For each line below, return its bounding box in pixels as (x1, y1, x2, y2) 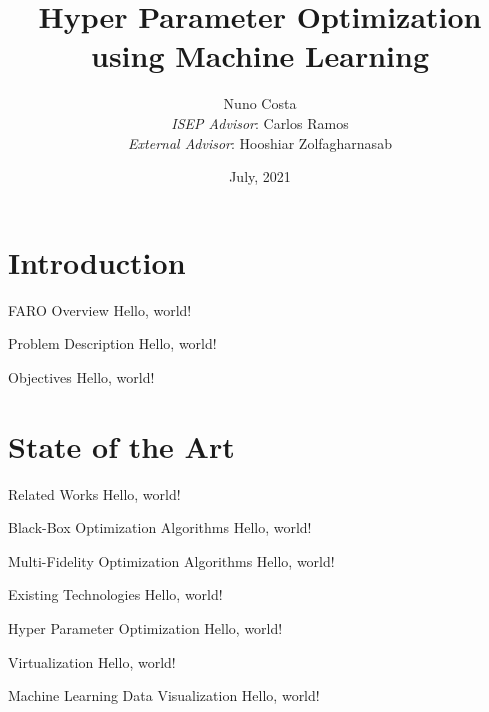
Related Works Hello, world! (8, 483, 181, 504)
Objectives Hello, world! (8, 366, 155, 387)
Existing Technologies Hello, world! (8, 584, 223, 605)
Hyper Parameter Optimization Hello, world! (8, 617, 283, 638)
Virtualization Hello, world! (8, 651, 176, 672)
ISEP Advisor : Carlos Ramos (171, 112, 349, 133)
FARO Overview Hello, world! (8, 299, 192, 320)
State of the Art (8, 425, 235, 466)
